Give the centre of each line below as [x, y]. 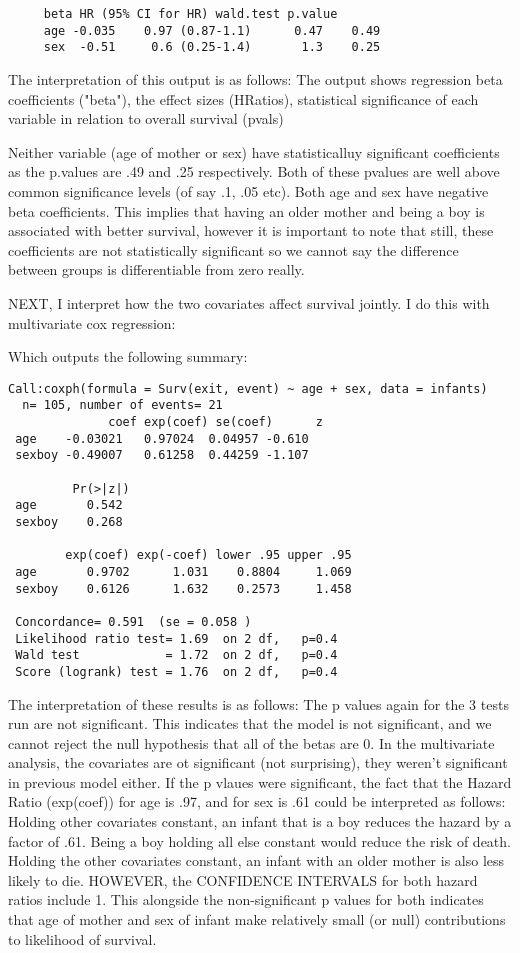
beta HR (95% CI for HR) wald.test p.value [190, 14]
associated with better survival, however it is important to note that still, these [251, 230]
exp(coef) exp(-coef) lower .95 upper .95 [208, 555]
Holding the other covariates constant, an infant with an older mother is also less [256, 860]
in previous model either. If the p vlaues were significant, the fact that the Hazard [260, 781]
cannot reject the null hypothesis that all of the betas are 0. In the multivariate [251, 742]
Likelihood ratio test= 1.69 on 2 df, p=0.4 [176, 638]
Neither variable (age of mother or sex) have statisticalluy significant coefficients [254, 151]
